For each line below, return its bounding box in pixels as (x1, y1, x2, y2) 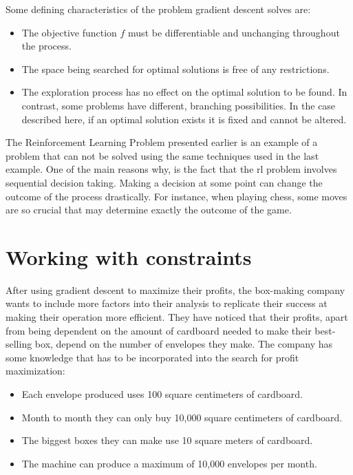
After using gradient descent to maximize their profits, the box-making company (6, 282, 345, 297)
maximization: (6, 363, 65, 378)
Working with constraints (6, 242, 252, 271)
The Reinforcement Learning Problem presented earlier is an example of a (6, 135, 318, 149)
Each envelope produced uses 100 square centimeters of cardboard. (21, 387, 303, 401)
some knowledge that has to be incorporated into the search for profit (6, 350, 299, 364)
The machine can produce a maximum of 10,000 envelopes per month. (21, 456, 317, 470)
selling (6, 337, 32, 351)
